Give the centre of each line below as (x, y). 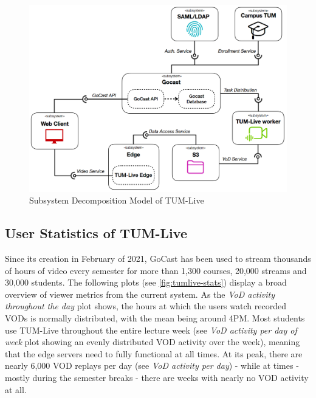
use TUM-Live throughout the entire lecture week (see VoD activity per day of (151, 330)
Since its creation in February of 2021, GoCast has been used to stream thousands (158, 259)
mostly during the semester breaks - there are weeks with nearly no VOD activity (157, 377)
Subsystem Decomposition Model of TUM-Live (117, 200)
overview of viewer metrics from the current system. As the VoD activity (140, 294)
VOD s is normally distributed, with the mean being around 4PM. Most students (155, 318)
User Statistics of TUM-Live (96, 233)
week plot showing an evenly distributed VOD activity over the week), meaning (153, 342)
